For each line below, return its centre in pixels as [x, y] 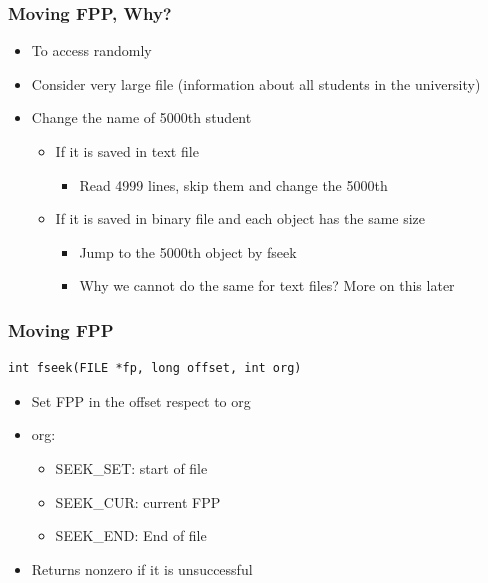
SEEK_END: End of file [131, 535]
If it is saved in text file [127, 151]
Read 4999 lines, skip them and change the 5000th [233, 184]
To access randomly [91, 50]
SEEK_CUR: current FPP [138, 501]
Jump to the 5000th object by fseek [188, 251]
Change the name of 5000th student [141, 117]
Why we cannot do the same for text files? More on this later [267, 285]
